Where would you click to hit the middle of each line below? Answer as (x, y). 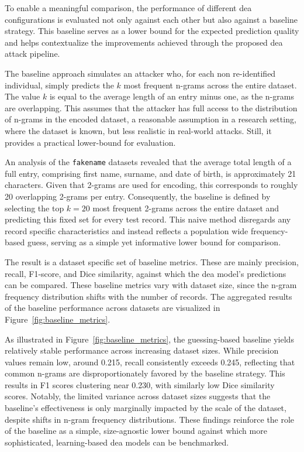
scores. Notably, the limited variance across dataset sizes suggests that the (138, 396)
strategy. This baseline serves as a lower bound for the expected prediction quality (152, 31)
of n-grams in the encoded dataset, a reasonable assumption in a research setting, (151, 119)
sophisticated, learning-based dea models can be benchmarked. (117, 442)
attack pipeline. (32, 54)
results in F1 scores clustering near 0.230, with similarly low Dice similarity (140, 384)
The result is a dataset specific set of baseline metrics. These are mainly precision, (152, 261)
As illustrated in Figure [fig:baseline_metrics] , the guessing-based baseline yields (149, 339)
